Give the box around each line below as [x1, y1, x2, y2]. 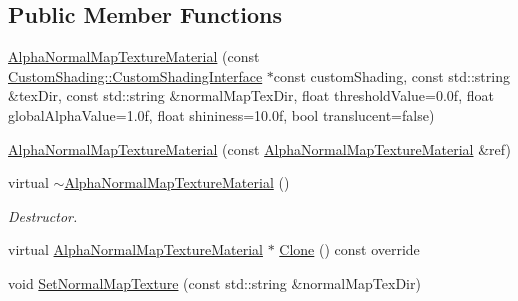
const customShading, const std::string [273, 65, 510, 86]
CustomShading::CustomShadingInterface [8, 65, 263, 86]
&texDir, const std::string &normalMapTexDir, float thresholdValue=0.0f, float [8, 85, 494, 106]
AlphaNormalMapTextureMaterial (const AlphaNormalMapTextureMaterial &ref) [8, 138, 511, 159]
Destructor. [8, 205, 78, 226]
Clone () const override [279, 239, 420, 260]
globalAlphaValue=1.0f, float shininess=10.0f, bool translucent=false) [8, 104, 435, 125]
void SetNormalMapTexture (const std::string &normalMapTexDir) [8, 272, 421, 293]
